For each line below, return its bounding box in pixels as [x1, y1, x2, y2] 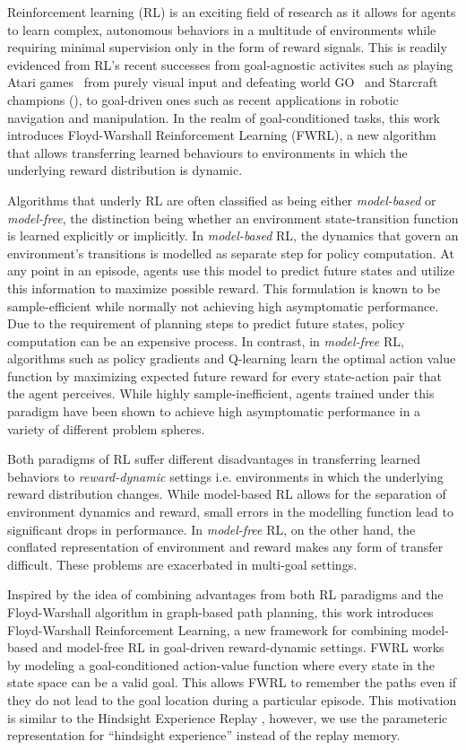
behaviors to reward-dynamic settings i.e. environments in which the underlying [7, 467, 444, 485]
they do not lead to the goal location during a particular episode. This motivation [7, 690, 457, 709]
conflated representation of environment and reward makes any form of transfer [7, 537, 444, 556]
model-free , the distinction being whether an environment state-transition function [7, 208, 459, 227]
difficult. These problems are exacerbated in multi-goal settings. [7, 554, 358, 573]
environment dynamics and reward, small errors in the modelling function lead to [7, 502, 453, 521]
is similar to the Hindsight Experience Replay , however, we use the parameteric [7, 708, 448, 727]
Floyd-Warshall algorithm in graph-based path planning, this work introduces [7, 603, 434, 621]
